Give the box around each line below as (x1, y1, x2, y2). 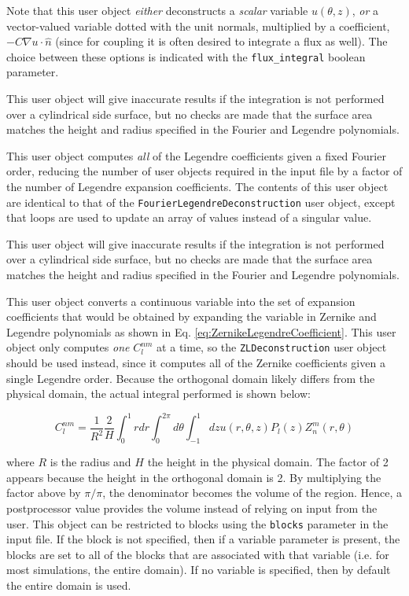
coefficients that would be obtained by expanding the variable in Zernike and (6, 308, 377, 325)
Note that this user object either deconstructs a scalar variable (6, 2, 308, 18)
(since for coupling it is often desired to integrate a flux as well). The (55, 33, 388, 50)
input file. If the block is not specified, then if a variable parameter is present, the (6, 531, 400, 547)
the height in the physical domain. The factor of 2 (147, 454, 389, 470)
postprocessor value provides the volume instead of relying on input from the (6, 499, 378, 516)
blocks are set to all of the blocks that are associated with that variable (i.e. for (6, 546, 389, 562)
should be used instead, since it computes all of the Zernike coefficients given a (6, 355, 385, 371)
